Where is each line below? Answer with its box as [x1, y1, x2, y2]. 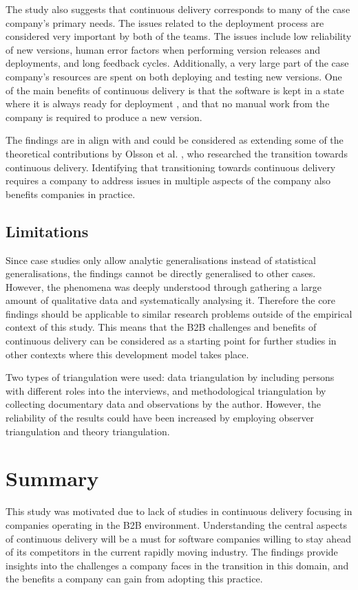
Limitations [6, 220, 89, 241]
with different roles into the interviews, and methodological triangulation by [6, 383, 326, 397]
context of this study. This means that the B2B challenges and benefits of [6, 320, 317, 334]
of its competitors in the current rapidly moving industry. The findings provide [6, 545, 338, 559]
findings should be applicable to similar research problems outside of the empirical [6, 306, 352, 320]
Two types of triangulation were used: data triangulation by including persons [6, 370, 335, 384]
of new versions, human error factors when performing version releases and [6, 42, 320, 56]
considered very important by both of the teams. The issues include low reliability [6, 29, 352, 43]
